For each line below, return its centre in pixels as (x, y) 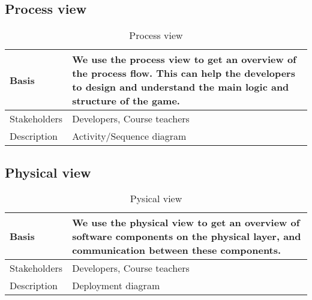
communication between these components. (177, 250)
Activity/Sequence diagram (129, 136)
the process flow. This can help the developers (184, 73)
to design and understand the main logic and (181, 87)
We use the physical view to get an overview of (186, 223)
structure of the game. (126, 101)
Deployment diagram (116, 286)
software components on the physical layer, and (187, 236)
